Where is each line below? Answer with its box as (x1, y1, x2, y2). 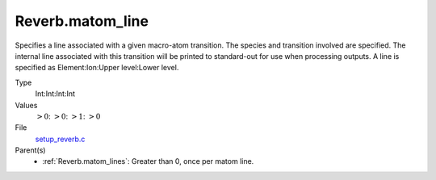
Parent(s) (15, 145, 46, 155)
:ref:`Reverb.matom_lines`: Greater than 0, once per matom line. (42, 157, 254, 166)
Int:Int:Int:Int (35, 89, 76, 98)
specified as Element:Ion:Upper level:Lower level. (15, 63, 179, 73)
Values (15, 100, 38, 110)
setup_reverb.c (35, 134, 86, 144)
